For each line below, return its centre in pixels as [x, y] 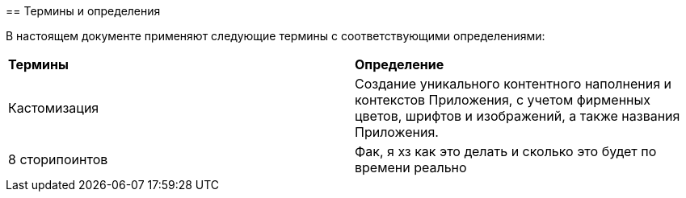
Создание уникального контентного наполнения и [513, 84]
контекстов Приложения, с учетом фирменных [503, 100]
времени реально [411, 167]
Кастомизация [54, 108]
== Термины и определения [83, 11]
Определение [400, 64]
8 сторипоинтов [58, 159]
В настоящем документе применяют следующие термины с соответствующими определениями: [276, 36]
